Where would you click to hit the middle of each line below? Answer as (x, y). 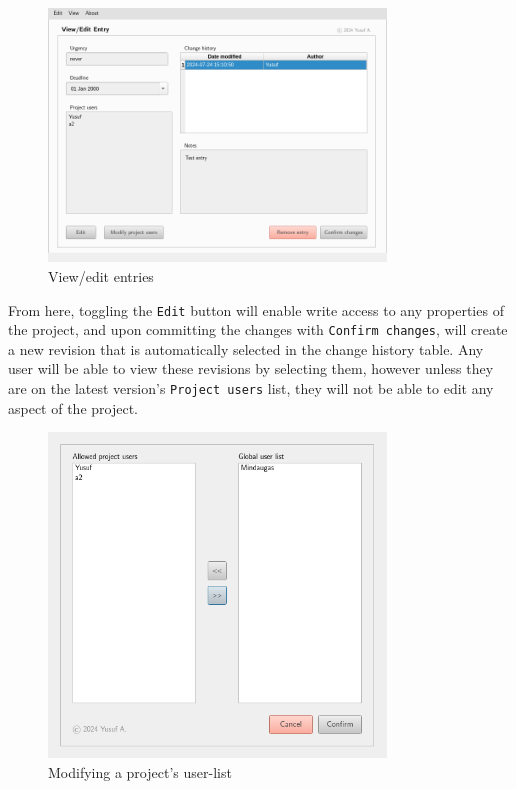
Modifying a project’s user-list (140, 771)
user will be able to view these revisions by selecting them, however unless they (251, 368)
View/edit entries (101, 275)
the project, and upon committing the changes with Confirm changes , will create (258, 329)
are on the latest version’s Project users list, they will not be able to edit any (251, 388)
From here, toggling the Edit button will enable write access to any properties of (256, 309)
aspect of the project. (73, 407)
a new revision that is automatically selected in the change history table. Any (246, 348)
